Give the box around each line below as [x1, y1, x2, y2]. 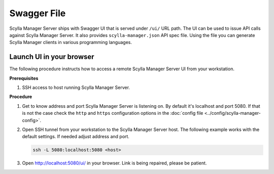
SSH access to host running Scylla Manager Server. [22, 84, 130, 91]
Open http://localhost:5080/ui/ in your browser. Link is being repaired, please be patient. [22, 160, 207, 166]
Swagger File [9, 8, 66, 19]
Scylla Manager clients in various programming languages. [9, 39, 132, 46]
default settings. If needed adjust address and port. [22, 134, 129, 140]
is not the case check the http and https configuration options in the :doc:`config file [22, 110, 203, 116]
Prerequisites [9, 75, 39, 81]
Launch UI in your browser [9, 53, 94, 61]
